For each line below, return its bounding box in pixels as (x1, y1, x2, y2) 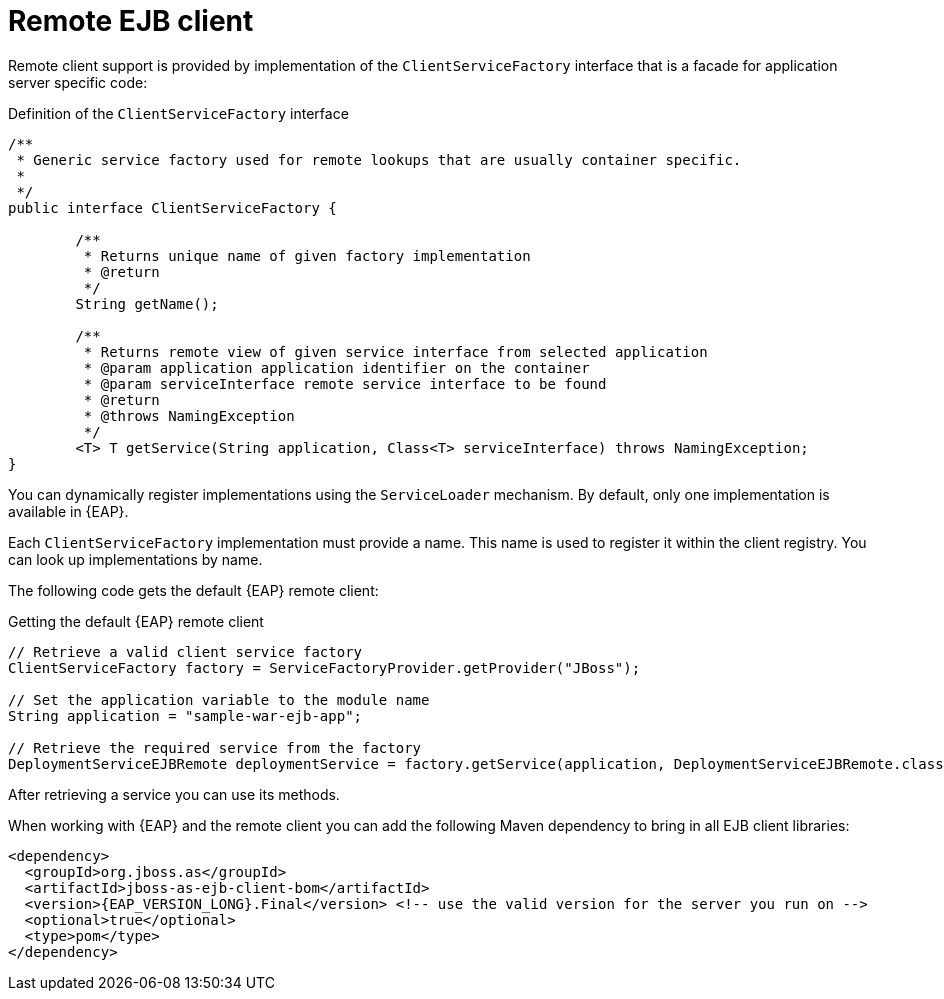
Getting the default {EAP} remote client (8, 612, 264, 630)
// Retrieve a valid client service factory (8, 643, 363, 660)
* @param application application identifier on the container (83, 359, 590, 376)
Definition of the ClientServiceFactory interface (8, 104, 349, 122)
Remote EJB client (8, 4, 254, 38)
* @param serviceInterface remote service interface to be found (83, 375, 607, 392)
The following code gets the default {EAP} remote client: (8, 581, 379, 599)
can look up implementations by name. (8, 550, 263, 568)
